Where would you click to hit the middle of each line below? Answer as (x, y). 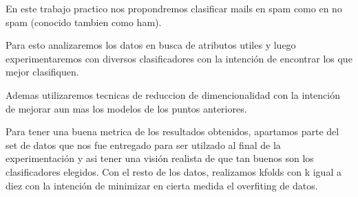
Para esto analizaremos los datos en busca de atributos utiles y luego (151, 45)
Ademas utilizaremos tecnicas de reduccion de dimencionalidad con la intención (173, 94)
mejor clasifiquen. (42, 72)
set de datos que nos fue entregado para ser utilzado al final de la (143, 144)
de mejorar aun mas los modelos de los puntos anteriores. (126, 108)
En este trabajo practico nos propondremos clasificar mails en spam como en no (174, 8)
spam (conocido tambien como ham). (84, 22)
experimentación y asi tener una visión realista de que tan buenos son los (160, 158)
